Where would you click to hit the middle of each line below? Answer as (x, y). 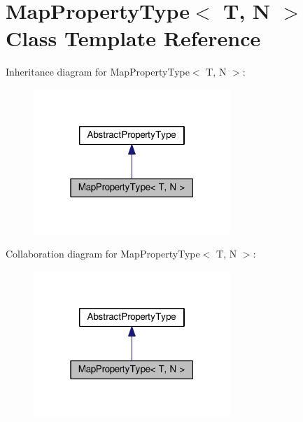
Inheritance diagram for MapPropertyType (98, 72)
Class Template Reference (133, 38)
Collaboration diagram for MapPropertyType (103, 254)
